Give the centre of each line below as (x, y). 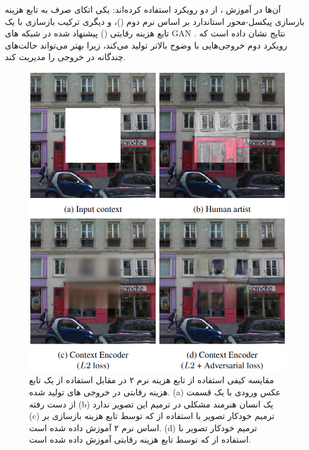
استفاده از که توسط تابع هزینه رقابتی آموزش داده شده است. (140, 439)
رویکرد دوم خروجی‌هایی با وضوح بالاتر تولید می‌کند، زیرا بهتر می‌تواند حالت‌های (146, 45)
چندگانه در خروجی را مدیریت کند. (65, 57)
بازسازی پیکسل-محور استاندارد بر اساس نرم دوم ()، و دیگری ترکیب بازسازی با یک (155, 21)
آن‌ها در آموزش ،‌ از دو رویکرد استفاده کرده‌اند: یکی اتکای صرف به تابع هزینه (143, 9)
